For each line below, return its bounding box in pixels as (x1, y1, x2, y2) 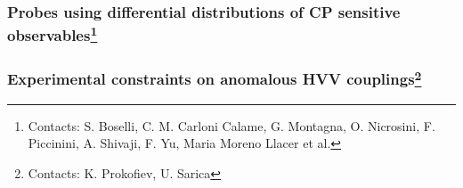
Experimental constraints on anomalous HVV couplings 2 (7, 66, 422, 90)
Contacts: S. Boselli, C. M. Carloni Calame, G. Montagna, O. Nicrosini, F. (28, 116, 435, 135)
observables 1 (7, 21, 98, 46)
